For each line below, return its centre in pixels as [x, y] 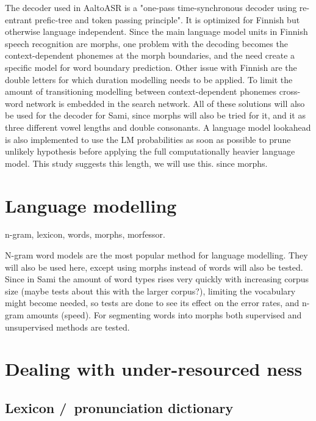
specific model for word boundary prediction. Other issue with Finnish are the [151, 67]
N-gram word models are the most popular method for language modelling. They [156, 255]
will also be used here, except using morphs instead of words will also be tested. [154, 267]
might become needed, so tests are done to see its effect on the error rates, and [152, 303]
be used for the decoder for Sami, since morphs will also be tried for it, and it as [155, 115]
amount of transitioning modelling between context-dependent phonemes [141, 91]
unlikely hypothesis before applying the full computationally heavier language [150, 151]
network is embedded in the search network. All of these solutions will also [165, 103]
